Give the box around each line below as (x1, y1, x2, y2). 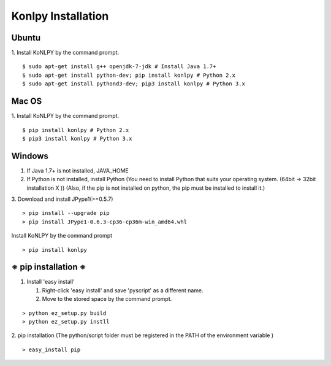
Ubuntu (11, 33, 41, 43)
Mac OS (11, 96, 42, 107)
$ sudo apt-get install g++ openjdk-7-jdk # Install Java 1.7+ (22, 63, 216, 70)
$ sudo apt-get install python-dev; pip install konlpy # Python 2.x (22, 71, 236, 79)
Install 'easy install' (26, 278, 75, 286)
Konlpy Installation (11, 9, 109, 23)
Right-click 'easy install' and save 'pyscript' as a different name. (42, 286, 204, 294)
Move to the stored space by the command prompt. (42, 295, 172, 303)
